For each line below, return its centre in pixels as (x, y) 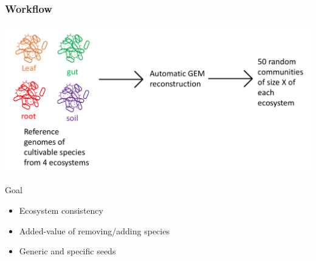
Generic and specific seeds (67, 251)
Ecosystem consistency (61, 210)
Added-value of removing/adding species (94, 230)
